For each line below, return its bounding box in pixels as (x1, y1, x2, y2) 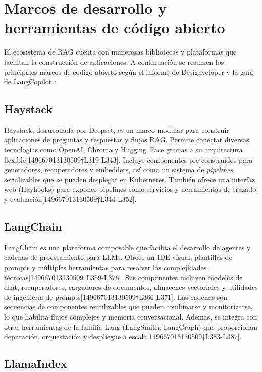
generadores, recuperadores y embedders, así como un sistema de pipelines (4, 164, 233, 175)
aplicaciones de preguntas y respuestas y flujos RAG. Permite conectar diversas (4, 134, 249, 145)
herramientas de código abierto (4, 17, 225, 38)
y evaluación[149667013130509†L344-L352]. (4, 194, 137, 204)
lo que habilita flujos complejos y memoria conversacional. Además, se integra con (4, 311, 257, 322)
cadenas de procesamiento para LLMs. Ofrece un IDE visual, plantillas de (4, 252, 232, 262)
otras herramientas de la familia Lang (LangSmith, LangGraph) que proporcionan (4, 321, 258, 332)
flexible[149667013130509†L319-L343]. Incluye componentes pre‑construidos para (4, 154, 253, 165)
